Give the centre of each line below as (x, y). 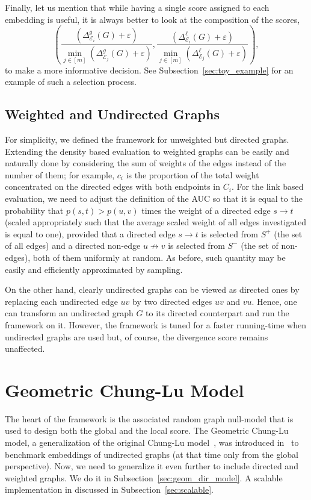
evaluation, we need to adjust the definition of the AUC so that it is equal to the (154, 198)
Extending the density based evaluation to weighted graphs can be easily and (147, 151)
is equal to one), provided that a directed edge (90, 233)
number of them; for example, (60, 174)
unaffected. (25, 348)
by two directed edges (172, 301)
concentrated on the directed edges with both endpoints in (113, 186)
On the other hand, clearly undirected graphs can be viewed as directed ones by (152, 289)
